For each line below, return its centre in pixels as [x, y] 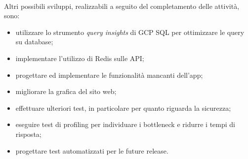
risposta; [28, 134]
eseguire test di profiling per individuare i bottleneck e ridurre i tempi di [125, 124]
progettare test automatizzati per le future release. [92, 150]
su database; [34, 42]
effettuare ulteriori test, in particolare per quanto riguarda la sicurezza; [123, 108]
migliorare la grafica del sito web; [66, 91]
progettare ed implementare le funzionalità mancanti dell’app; [109, 75]
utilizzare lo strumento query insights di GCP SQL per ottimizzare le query [130, 32]
